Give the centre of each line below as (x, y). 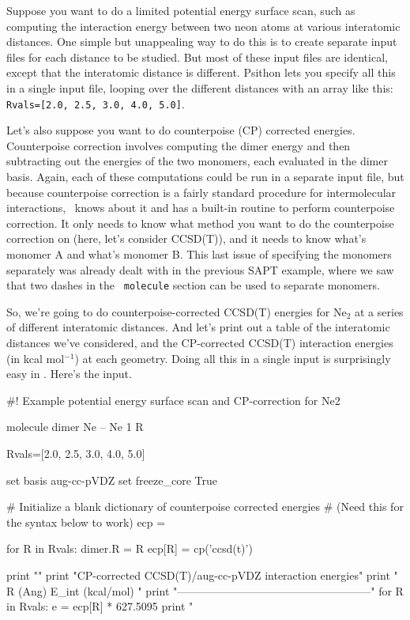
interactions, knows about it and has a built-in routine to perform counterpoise (201, 208)
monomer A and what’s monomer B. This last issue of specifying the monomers (199, 254)
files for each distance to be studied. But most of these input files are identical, (197, 57)
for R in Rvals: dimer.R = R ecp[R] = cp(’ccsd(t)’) (130, 548)
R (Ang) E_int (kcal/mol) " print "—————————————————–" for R (205, 590)
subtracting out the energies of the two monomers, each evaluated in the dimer (197, 161)
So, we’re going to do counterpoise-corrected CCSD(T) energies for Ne (177, 311)
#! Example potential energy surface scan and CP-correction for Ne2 (173, 400)
